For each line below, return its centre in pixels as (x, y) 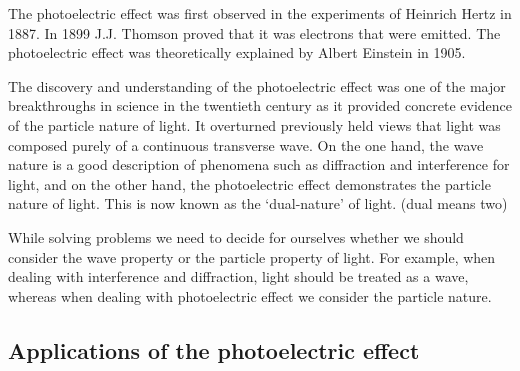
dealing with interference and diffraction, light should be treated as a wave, (238, 276)
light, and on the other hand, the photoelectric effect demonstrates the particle (249, 183)
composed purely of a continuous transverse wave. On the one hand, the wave (246, 144)
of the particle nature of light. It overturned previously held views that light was (254, 124)
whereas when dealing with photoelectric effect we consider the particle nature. (250, 295)
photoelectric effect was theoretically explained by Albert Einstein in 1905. (237, 52)
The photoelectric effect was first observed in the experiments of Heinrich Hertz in (260, 13)
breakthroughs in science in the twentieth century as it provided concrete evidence (260, 105)
